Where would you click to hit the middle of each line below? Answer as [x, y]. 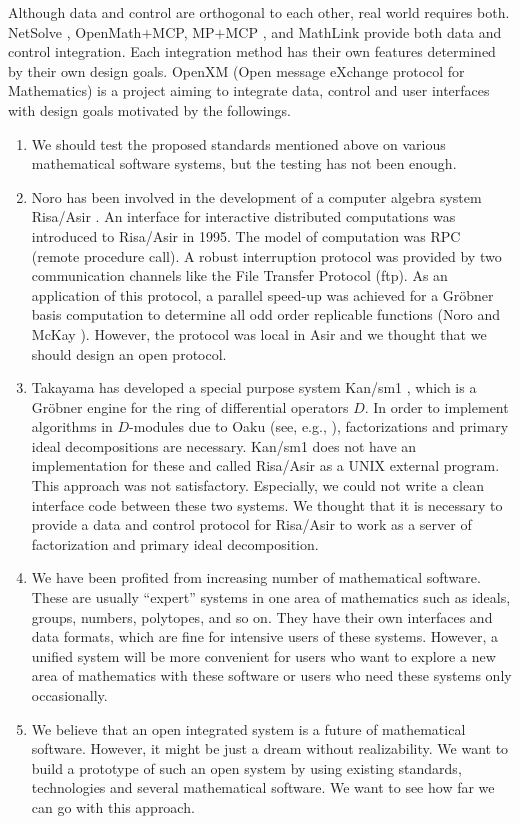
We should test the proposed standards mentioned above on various [238, 143]
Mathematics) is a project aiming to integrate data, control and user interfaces [249, 90]
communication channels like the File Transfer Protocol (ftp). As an [239, 275]
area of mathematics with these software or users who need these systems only [271, 675]
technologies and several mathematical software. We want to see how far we [263, 787]
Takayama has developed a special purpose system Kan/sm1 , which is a [254, 387]
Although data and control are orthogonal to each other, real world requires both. [259, 12]
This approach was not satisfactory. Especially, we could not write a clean [257, 485]
